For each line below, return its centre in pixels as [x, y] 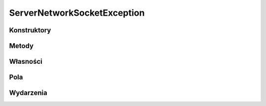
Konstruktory [30, 30]
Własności [26, 62]
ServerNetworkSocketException [77, 13]
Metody [21, 46]
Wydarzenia [28, 93]
